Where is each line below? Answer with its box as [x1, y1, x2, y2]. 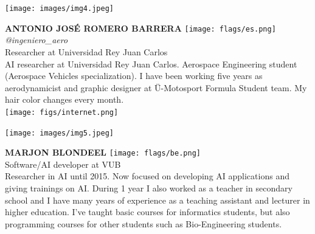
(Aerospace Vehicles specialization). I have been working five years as [5, 69, 263, 82]
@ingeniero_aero [5, 33, 68, 46]
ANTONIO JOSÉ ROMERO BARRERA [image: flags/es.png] [5, 21, 276, 34]
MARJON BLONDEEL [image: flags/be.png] [5, 146, 201, 159]
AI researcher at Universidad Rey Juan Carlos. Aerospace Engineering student [5, 57, 297, 70]
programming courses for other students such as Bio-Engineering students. [5, 217, 282, 230]
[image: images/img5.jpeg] [5, 128, 114, 137]
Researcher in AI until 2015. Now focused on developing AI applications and [5, 170, 289, 182]
